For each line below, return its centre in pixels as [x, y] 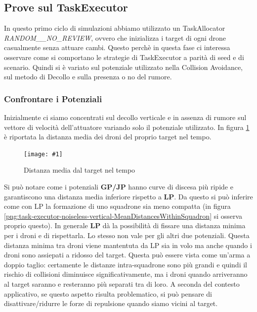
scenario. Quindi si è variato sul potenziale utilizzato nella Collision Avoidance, [124, 67]
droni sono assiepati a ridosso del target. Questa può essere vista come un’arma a [127, 255]
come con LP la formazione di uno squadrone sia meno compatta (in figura [117, 206]
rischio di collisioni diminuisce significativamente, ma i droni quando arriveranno [126, 274]
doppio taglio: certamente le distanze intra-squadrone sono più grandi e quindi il [126, 264]
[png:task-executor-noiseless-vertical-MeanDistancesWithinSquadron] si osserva [123, 216]
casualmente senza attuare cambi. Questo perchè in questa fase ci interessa [117, 47]
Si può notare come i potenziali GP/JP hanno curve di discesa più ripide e [119, 187]
